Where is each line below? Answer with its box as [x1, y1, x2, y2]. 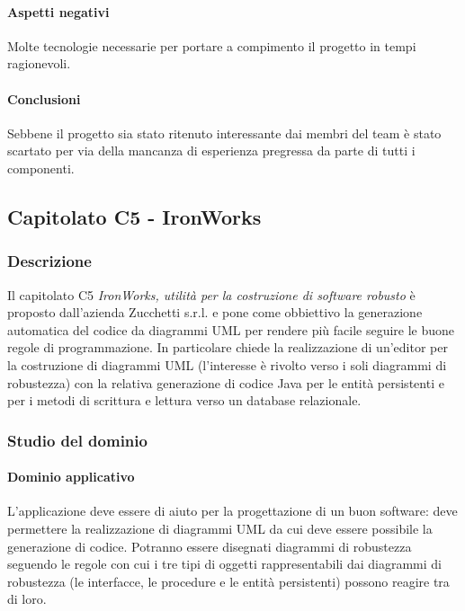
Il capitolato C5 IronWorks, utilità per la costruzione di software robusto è [7, 285, 416, 304]
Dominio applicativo [7, 467, 135, 486]
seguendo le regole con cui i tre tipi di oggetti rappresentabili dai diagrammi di [7, 554, 442, 573]
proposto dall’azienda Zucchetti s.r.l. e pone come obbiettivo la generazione [7, 303, 423, 322]
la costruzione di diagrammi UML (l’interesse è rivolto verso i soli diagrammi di [7, 355, 447, 374]
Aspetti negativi [7, 2, 110, 21]
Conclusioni [7, 89, 81, 108]
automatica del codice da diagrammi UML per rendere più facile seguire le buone [7, 320, 455, 339]
